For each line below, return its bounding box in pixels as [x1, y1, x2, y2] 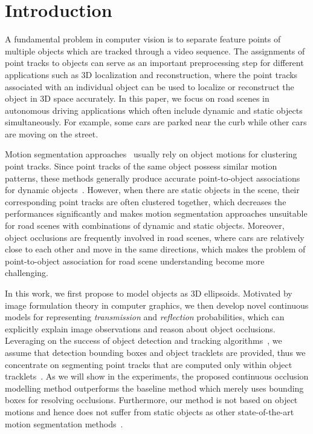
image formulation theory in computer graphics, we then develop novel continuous [5, 298, 309, 311]
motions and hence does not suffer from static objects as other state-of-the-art [5, 405, 294, 418]
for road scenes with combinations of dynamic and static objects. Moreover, [5, 219, 285, 232]
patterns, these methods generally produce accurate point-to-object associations [5, 171, 300, 184]
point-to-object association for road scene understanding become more [5, 254, 265, 267]
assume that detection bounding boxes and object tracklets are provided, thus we [5, 346, 306, 358]
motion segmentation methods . [5, 417, 123, 430]
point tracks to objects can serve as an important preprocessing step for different [5, 56, 304, 69]
